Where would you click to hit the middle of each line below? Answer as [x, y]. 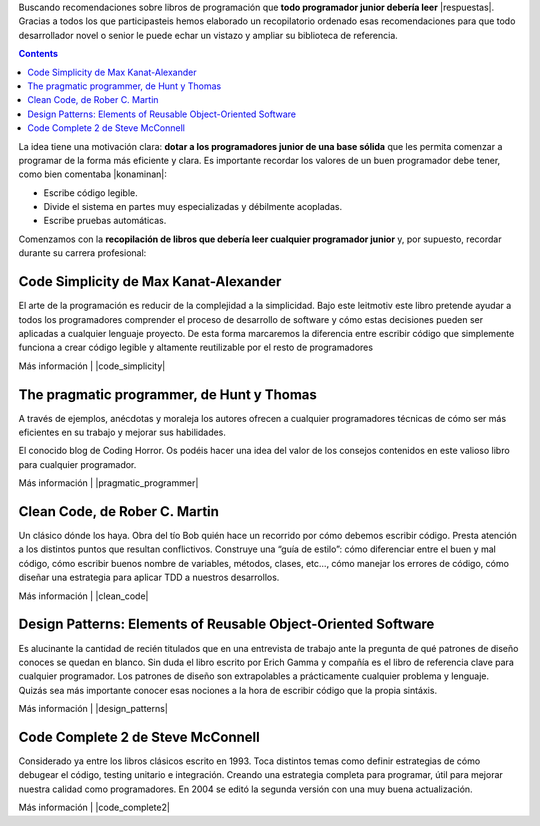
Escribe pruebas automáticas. [105, 221]
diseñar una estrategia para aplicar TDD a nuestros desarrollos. [149, 577]
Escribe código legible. [91, 192]
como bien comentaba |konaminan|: [92, 174]
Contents [38, 54]
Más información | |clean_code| [83, 596]
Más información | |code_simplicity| [92, 366]
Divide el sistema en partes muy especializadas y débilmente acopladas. [193, 207]
